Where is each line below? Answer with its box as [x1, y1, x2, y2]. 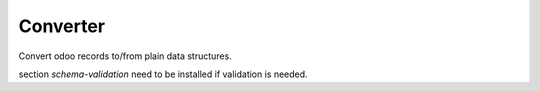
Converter [18, 15, 105, 37]
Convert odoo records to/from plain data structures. [18, 50, 232, 62]
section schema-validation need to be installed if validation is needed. [18, 68, 309, 80]
